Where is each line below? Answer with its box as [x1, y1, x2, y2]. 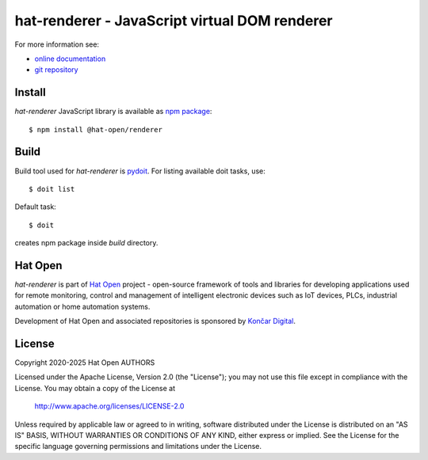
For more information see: [14, 40, 99, 49]
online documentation [34, 54, 106, 63]
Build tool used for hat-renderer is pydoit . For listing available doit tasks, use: [14, 166, 266, 176]
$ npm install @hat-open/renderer [29, 125, 162, 134]
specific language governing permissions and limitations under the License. [14, 442, 262, 451]
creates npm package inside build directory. [14, 238, 159, 248]
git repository [34, 65, 78, 74]
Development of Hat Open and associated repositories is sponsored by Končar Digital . [14, 317, 296, 326]
